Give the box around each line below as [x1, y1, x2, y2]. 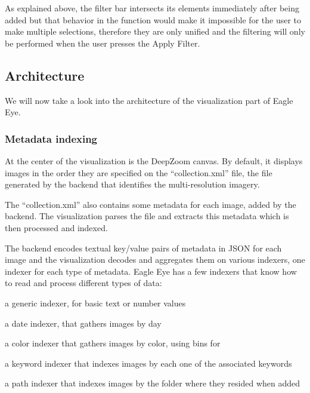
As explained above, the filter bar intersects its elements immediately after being [5, 2, 300, 14]
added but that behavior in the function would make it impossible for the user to [5, 13, 301, 26]
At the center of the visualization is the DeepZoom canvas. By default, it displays [5, 154, 303, 167]
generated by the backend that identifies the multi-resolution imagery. [5, 178, 260, 191]
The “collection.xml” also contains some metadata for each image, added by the [5, 198, 296, 210]
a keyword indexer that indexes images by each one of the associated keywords [5, 357, 292, 369]
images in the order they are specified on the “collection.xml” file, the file [5, 166, 272, 179]
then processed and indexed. [5, 221, 108, 234]
